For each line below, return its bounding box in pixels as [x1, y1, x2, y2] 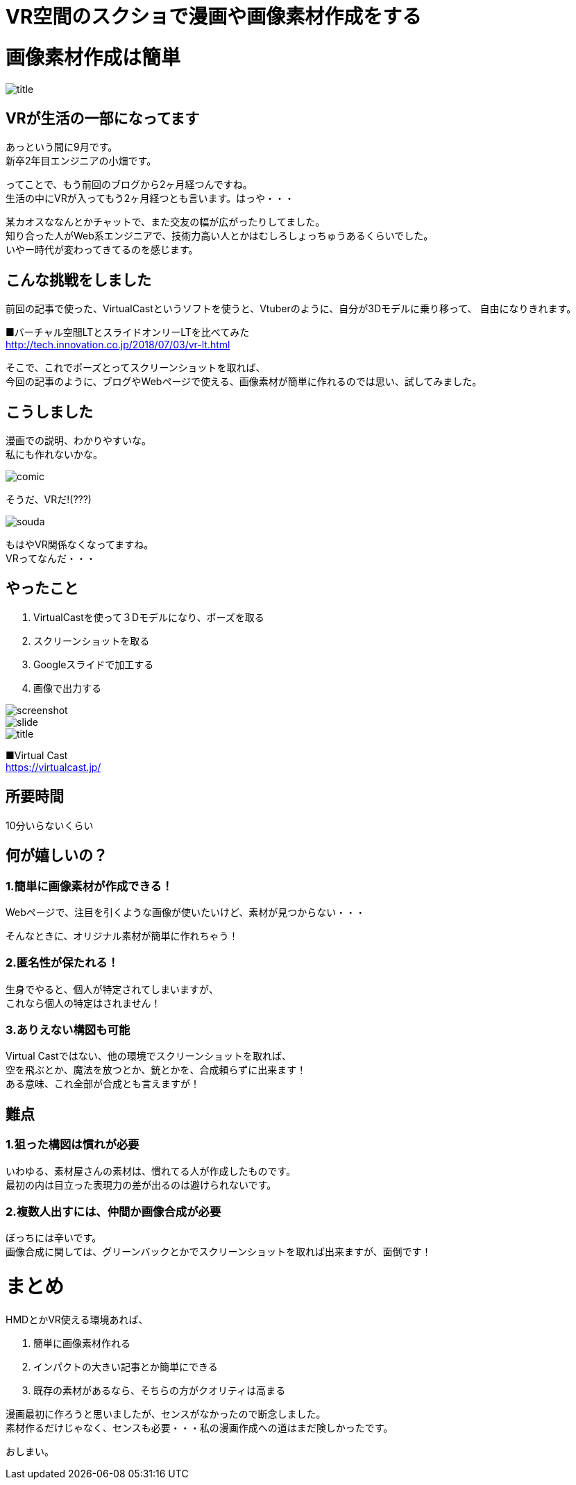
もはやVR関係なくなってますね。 [6, 538, 154, 551]
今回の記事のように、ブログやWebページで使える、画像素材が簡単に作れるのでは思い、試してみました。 [6, 375, 482, 388]
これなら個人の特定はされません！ [6, 996, 161, 1009]
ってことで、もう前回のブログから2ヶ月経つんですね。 [6, 178, 253, 191]
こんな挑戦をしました [6, 271, 151, 289]
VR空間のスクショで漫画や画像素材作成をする [6, 5, 422, 28]
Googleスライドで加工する [33, 658, 154, 670]
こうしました [6, 402, 93, 421]
